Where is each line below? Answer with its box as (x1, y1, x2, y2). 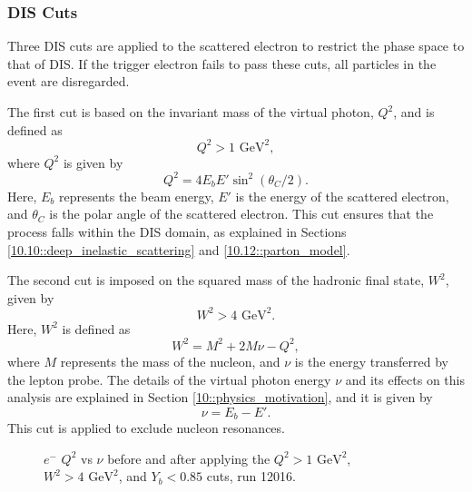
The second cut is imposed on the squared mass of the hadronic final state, (7, 271, 425, 290)
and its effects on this (345, 369, 465, 389)
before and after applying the (107, 448, 270, 467)
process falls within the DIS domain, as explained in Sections (7, 221, 347, 241)
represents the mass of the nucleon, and (60, 351, 280, 370)
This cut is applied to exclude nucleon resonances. (7, 418, 285, 438)
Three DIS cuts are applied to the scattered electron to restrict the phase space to (7, 36, 465, 55)
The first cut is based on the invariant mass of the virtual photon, (7, 103, 374, 121)
